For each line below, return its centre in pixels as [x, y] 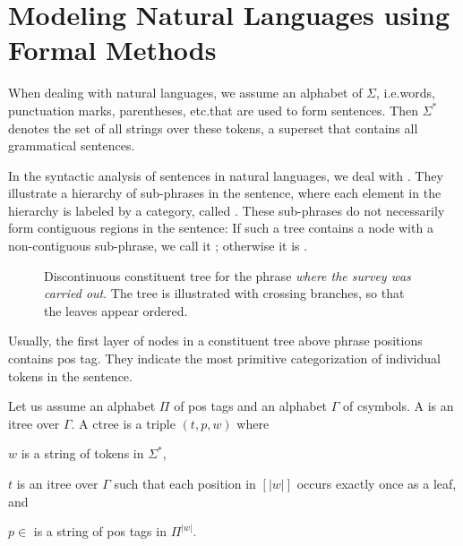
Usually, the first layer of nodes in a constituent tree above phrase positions [215, 341]
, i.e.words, [406, 93]
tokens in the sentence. [70, 375]
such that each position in [185, 483]
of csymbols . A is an [399, 406]
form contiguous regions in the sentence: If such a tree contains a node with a [221, 228]
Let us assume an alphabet [82, 406]
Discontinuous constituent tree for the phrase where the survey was [227, 275]
